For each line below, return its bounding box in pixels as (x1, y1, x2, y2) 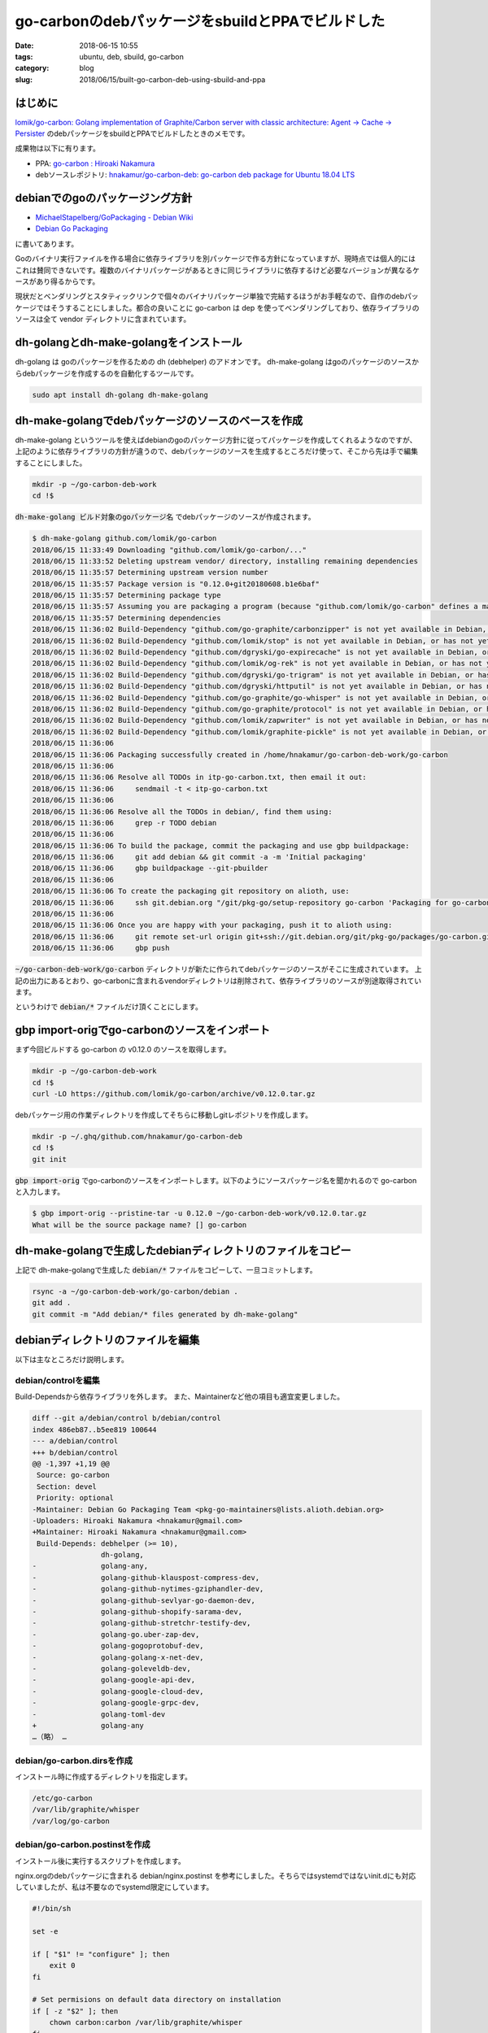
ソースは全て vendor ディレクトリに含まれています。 (15, 314, 191, 324)
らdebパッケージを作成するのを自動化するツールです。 (15, 368, 198, 378)
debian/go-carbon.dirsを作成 (15, 1755, 133, 1766)
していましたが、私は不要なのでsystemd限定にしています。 (15, 1883, 214, 1892)
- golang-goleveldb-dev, (32, 1664, 191, 1673)
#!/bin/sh (32, 1904, 72, 1913)
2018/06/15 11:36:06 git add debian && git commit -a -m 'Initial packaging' (32, 852, 368, 862)
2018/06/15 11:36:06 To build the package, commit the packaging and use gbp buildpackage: (32, 841, 410, 850)
